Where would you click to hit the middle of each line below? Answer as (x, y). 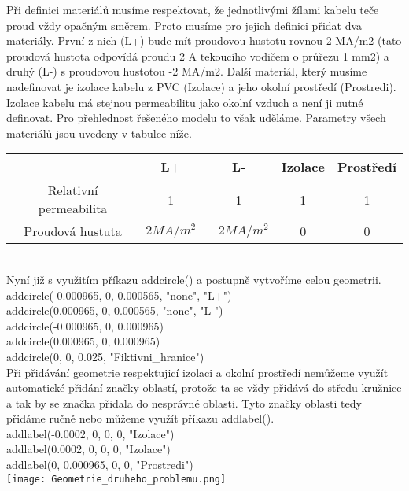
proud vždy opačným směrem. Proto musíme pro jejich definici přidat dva (184, 25)
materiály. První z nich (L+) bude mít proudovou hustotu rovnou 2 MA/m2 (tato (204, 41)
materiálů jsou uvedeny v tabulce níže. (99, 133)
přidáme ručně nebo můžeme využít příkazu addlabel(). (140, 418)
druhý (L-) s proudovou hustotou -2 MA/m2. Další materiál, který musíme (187, 71)
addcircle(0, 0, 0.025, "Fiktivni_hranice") (105, 356)
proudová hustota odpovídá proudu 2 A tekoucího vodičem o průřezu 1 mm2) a (198, 55)
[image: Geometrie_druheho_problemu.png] (116, 479)
